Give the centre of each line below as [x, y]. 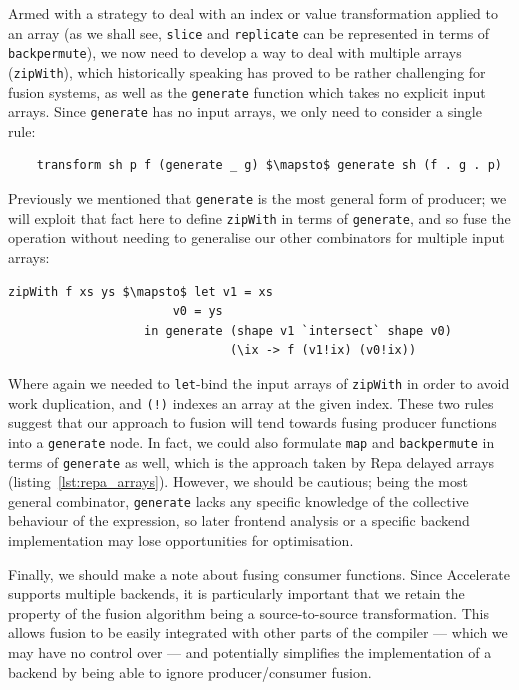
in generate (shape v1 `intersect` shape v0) [298, 330]
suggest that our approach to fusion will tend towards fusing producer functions [252, 422]
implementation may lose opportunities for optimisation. [181, 540]
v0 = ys [197, 311]
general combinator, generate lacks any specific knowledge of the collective [238, 500]
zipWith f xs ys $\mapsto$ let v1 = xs [140, 291]
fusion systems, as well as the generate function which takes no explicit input [247, 91]
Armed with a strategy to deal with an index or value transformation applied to [253, 13]
